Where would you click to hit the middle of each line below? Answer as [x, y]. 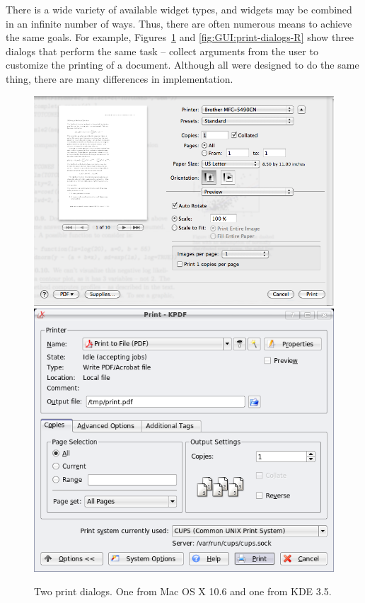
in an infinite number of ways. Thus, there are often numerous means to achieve [179, 23]
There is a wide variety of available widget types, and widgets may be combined [179, 9]
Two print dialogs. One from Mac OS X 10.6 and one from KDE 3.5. [183, 591]
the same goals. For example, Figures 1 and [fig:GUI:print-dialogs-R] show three [180, 37]
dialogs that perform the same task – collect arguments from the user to [162, 51]
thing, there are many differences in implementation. [120, 78]
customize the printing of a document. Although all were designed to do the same [182, 65]
